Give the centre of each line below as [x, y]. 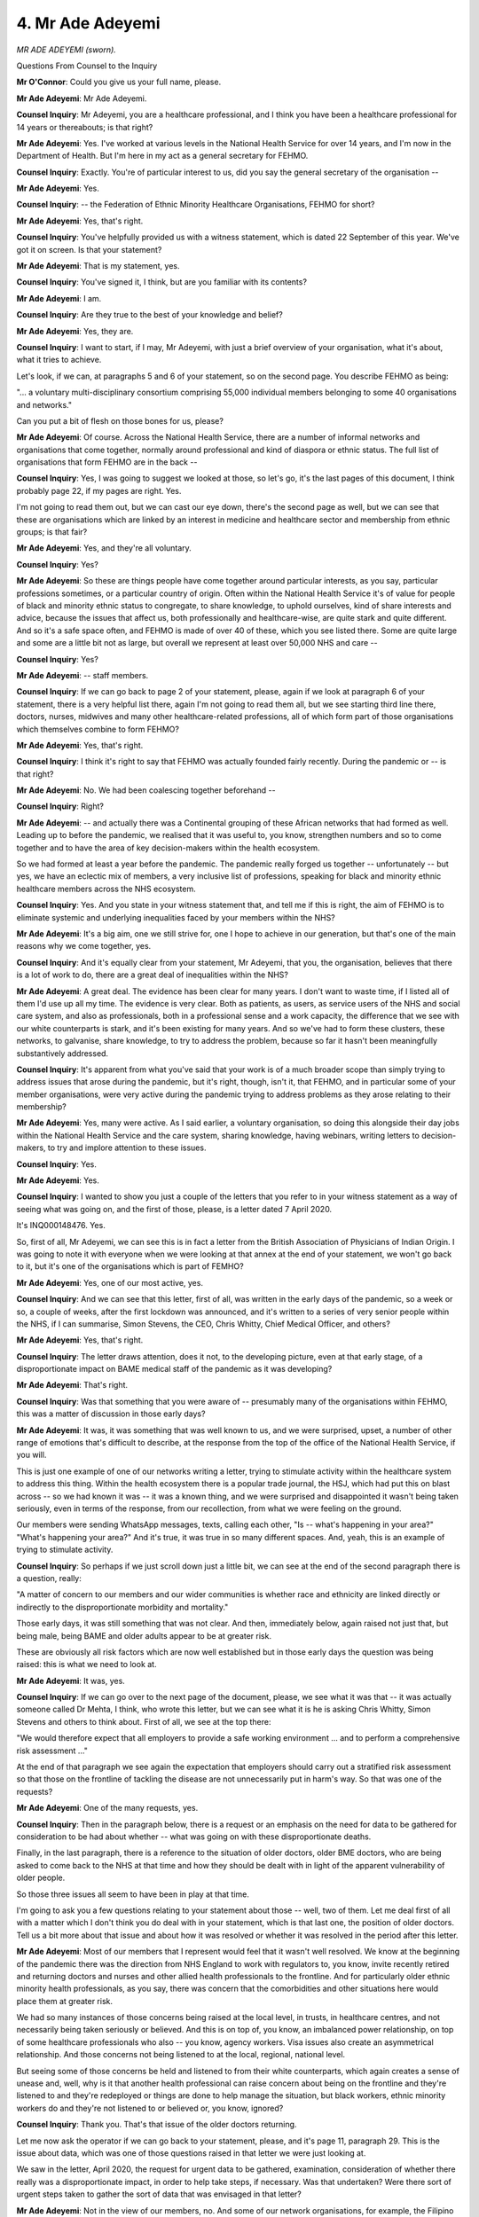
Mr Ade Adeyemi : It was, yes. [71, 1680]
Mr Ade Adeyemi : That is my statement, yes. [98, 266]
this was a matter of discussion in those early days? [111, 1414]
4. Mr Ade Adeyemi [88, 23]
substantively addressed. [63, 1053]
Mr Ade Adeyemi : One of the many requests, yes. [107, 1808]
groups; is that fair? [52, 532]
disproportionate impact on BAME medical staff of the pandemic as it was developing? [174, 1369]
